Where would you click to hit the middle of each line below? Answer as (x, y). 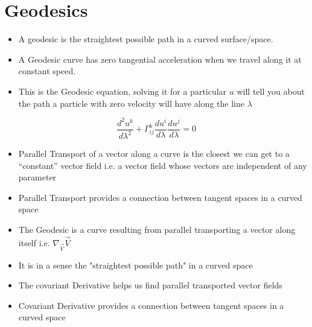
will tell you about (271, 91)
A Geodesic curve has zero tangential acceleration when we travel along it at (160, 59)
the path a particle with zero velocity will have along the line (131, 103)
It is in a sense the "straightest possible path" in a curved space (135, 265)
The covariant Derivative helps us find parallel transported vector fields (150, 285)
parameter (37, 177)
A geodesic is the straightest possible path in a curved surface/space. (146, 39)
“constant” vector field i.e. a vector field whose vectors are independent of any (163, 165)
